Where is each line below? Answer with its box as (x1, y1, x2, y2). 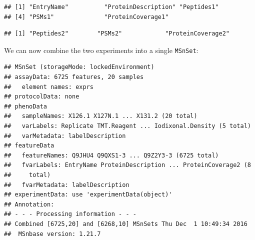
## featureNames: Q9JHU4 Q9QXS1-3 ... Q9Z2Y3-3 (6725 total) (4, 151, 219, 159)
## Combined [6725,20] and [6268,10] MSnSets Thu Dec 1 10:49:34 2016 (4, 220, 247, 227)
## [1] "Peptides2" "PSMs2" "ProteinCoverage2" (4, 30, 230, 37)
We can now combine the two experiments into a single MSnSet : (4, 44, 198, 55)
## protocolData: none (4, 93, 79, 100)
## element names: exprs (4, 83, 93, 90)
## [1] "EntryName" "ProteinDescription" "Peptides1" (4, 3, 219, 10)
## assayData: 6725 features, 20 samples (4, 73, 144, 81)
